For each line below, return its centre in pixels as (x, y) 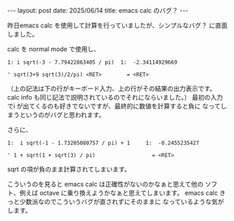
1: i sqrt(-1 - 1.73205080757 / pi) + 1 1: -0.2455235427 (103, 143)
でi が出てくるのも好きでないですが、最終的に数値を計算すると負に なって (114, 106)
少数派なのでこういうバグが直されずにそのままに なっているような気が (122, 202)
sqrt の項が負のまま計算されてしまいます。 (69, 169)
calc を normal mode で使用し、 (54, 49)
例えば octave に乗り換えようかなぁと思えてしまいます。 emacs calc (118, 193)
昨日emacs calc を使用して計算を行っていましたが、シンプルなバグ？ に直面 (118, 25)
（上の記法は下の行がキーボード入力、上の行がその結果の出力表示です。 (112, 88)
